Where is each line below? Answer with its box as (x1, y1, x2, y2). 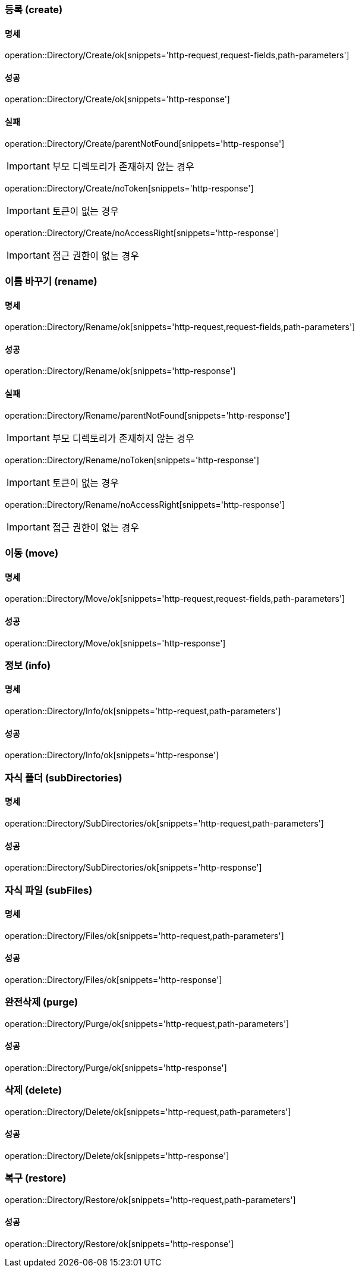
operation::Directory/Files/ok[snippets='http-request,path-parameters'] (5, 930, 284, 941)
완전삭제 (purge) (5, 996, 78, 1009)
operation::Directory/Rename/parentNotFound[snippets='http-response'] (5, 410, 290, 420)
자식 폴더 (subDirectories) (5, 771, 122, 784)
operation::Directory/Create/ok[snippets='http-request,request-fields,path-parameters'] (5, 50, 349, 61)
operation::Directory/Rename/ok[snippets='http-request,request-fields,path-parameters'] (5, 322, 355, 332)
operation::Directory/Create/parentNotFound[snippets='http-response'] (5, 138, 285, 149)
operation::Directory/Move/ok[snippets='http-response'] (5, 637, 226, 648)
